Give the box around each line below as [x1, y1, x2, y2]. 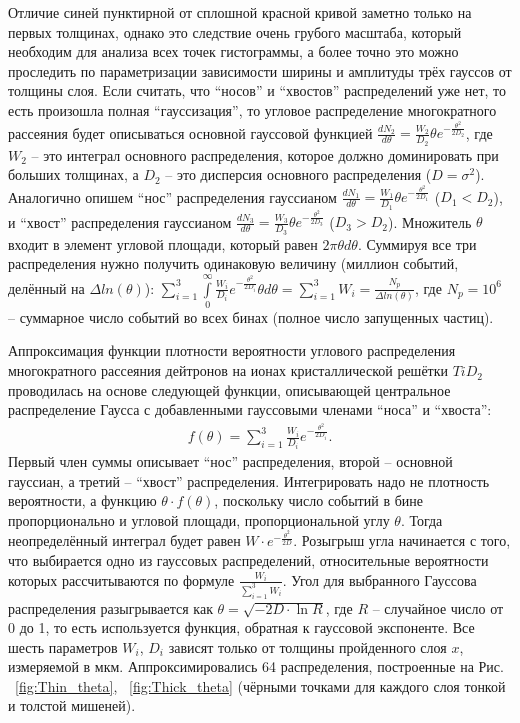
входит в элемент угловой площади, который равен [8, 233, 318, 254]
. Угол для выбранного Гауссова [282, 569, 477, 590]
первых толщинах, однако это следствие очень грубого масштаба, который [8, 21, 462, 42]
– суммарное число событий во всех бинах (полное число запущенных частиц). [8, 306, 494, 327]
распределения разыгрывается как [8, 597, 213, 618]
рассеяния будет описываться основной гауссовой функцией [8, 122, 373, 143]
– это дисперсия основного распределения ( [165, 164, 432, 185]
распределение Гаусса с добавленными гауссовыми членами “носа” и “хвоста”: [8, 399, 492, 420]
